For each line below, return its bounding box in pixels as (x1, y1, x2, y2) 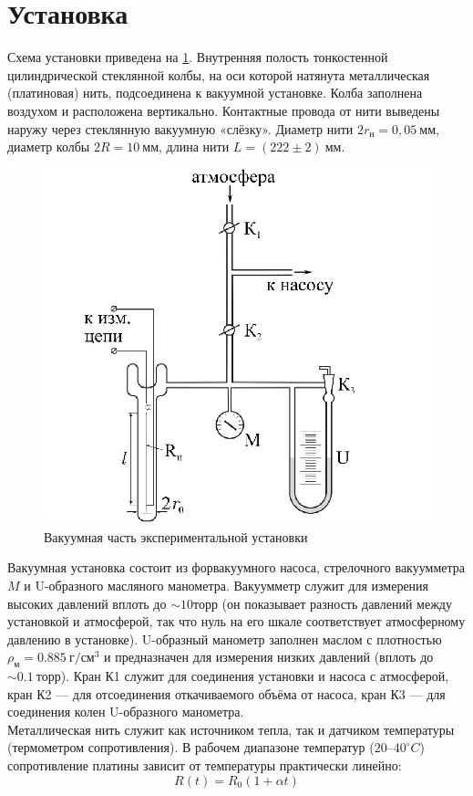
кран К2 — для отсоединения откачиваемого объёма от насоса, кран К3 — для (7, 684, 446, 703)
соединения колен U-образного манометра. (7, 702, 244, 721)
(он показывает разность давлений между (221, 593, 452, 613)
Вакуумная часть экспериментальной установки (44, 527, 308, 546)
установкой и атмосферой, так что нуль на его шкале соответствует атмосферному (7, 612, 466, 631)
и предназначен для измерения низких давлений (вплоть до (104, 647, 434, 666)
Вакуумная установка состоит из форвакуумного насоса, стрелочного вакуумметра (7, 558, 465, 577)
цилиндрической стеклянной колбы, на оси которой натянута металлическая (7, 65, 430, 84)
